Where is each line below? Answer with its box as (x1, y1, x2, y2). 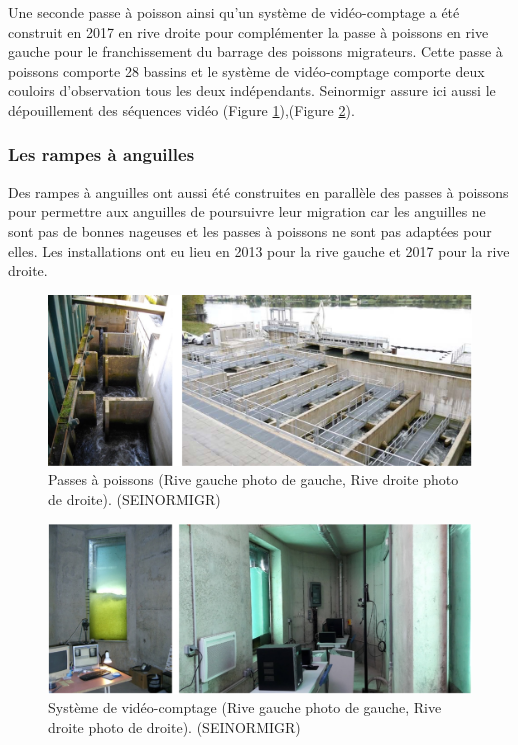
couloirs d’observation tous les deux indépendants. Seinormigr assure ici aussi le (8, 80, 496, 101)
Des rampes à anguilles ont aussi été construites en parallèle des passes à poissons (8, 181, 509, 202)
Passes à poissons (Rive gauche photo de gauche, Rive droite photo (48, 469, 459, 490)
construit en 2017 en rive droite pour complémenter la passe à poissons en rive (8, 21, 489, 42)
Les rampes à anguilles (8, 142, 195, 167)
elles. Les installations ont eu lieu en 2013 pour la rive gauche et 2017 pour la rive (8, 240, 510, 261)
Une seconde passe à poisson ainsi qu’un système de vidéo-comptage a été (8, 2, 460, 22)
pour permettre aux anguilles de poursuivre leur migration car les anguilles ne (8, 201, 486, 222)
